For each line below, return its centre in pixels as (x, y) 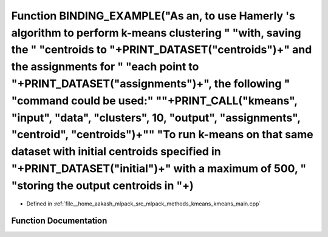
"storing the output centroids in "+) (102, 185)
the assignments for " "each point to (105, 67)
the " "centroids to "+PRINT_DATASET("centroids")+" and (162, 50)
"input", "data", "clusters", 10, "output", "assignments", (156, 118)
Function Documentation (59, 221)
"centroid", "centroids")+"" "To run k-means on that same (162, 135)
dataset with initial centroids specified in (116, 152)
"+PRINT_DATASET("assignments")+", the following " (151, 83)
